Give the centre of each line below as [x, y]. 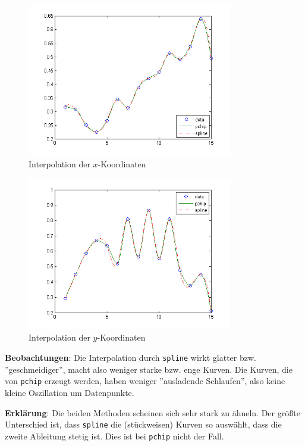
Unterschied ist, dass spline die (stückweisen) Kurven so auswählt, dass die [143, 424]
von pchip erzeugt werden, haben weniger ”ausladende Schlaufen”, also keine [145, 381]
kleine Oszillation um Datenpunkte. [70, 392]
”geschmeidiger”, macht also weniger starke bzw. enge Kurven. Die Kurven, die [149, 369]
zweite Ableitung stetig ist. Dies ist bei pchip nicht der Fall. [114, 436]
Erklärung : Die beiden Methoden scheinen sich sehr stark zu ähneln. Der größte [152, 412]
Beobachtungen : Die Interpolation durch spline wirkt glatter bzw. [131, 358]
